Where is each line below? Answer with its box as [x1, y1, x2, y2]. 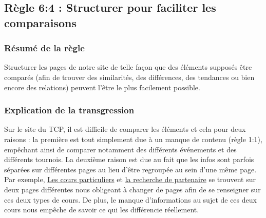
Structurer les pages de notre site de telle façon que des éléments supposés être [4, 62, 252, 72]
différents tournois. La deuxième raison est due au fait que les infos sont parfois [4, 154, 254, 165]
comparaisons [4, 14, 77, 30]
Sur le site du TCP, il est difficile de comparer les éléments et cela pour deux [4, 124, 246, 134]
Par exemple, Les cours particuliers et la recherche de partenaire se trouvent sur [4, 174, 256, 185]
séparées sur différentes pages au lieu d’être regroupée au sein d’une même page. [4, 164, 257, 174]
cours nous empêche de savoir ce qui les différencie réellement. [4, 204, 199, 215]
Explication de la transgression [4, 104, 135, 116]
